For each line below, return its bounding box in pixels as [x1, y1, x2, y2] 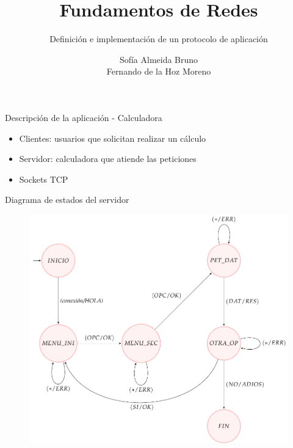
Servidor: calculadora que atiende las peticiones [19, 152, 197, 165]
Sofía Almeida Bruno [119, 53, 198, 65]
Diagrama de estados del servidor [5, 193, 129, 206]
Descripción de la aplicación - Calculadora [5, 111, 162, 123]
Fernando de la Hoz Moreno [106, 65, 211, 78]
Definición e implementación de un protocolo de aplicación [49, 32, 268, 45]
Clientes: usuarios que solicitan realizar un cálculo [19, 131, 206, 144]
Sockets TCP [19, 172, 68, 185]
